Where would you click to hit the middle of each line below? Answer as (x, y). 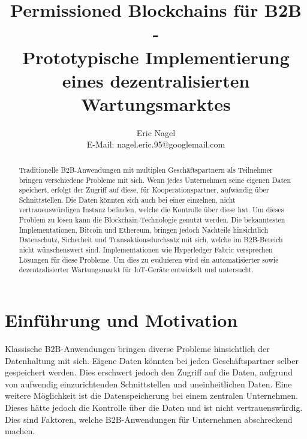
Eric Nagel (156, 132)
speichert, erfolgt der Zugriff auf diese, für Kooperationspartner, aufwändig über (144, 190)
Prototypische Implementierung (156, 57)
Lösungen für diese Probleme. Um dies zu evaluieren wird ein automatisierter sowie (149, 259)
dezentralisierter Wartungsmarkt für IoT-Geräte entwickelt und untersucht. (136, 270)
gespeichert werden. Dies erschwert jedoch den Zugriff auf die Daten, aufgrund (149, 372)
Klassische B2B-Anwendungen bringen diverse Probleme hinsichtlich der (137, 349)
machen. (20, 431)
